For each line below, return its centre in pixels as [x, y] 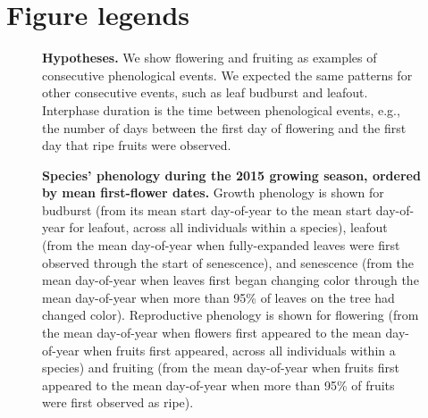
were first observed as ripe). [118, 402]
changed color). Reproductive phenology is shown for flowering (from [231, 315]
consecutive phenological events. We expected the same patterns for [227, 75]
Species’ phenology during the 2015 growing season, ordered [231, 175]
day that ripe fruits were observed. [137, 145]
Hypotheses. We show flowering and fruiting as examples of [210, 58]
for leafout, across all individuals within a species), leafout [228, 227]
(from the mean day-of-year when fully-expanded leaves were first [221, 245]
